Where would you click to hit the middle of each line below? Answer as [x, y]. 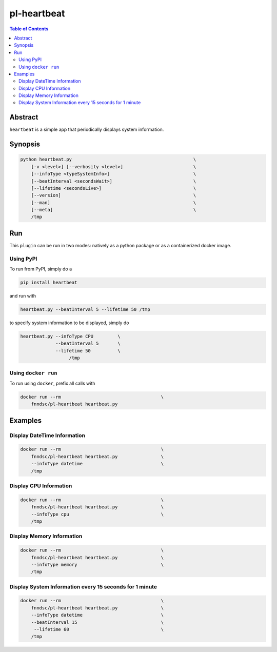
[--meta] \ [114, 210]
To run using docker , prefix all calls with [52, 383]
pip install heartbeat [49, 283]
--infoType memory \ [97, 565]
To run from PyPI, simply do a [41, 269]
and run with [23, 296]
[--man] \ [114, 202]
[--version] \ [114, 195]
